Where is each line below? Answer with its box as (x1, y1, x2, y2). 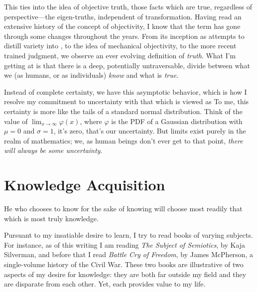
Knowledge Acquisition (4, 174, 165, 195)
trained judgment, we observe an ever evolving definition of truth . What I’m (4, 50, 236, 60)
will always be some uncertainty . (4, 145, 103, 155)
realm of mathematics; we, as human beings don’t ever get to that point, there (4, 135, 243, 146)
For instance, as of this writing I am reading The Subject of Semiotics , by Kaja (4, 239, 246, 250)
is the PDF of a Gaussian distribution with (111, 116, 243, 126)
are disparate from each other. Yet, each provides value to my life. (4, 279, 206, 289)
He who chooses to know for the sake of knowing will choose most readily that (4, 203, 243, 214)
